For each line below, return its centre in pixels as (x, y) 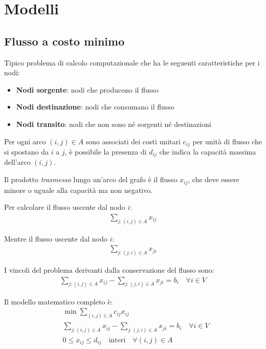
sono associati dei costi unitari (133, 141)
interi (117, 340)
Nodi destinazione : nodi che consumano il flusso (95, 107)
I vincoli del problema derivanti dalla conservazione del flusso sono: (109, 270)
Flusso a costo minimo (64, 41)
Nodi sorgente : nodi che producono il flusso (87, 89)
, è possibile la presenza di (106, 151)
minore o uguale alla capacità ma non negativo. (79, 190)
